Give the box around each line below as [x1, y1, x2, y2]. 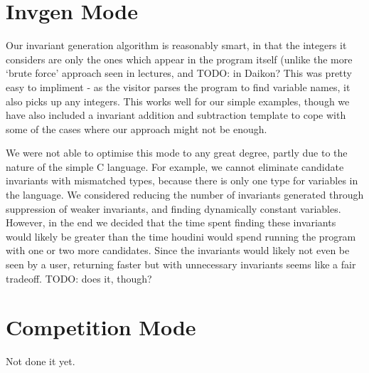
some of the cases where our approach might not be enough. [6, 121, 267, 136]
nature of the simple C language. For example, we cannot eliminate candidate [6, 159, 344, 174]
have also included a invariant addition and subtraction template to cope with [6, 107, 346, 122]
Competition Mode [6, 312, 196, 342]
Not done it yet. [6, 354, 75, 369]
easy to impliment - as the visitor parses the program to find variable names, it [6, 79, 351, 94]
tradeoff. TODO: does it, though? [6, 270, 152, 285]
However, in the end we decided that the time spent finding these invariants [6, 215, 336, 230]
